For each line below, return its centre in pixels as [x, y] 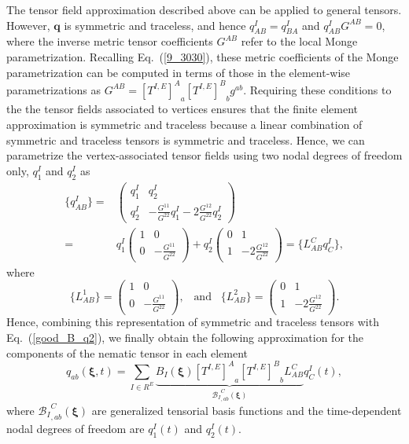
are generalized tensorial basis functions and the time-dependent [247, 410]
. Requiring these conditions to [317, 89]
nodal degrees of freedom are [76, 429]
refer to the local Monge [299, 41]
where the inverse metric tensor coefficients [110, 41]
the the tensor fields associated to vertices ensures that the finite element [182, 109]
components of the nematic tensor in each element [127, 352]
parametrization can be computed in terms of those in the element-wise [179, 72]
